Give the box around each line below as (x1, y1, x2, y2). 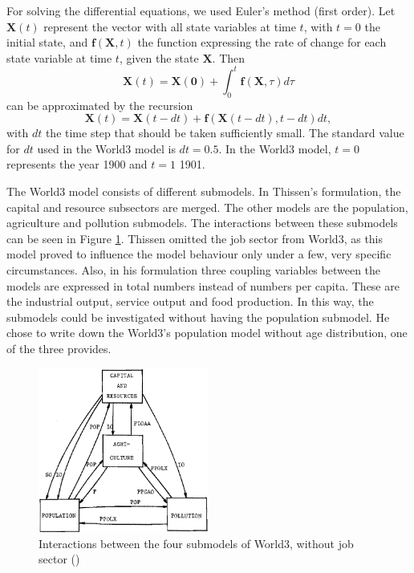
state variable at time (6, 49, 112, 66)
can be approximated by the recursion (6, 96, 193, 113)
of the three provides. (6, 339, 112, 356)
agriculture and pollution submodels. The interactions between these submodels (6, 214, 398, 231)
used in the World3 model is (37, 140, 176, 156)
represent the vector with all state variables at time (43, 18, 296, 35)
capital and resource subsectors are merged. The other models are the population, (6, 198, 408, 215)
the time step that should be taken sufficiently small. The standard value (45, 124, 404, 141)
